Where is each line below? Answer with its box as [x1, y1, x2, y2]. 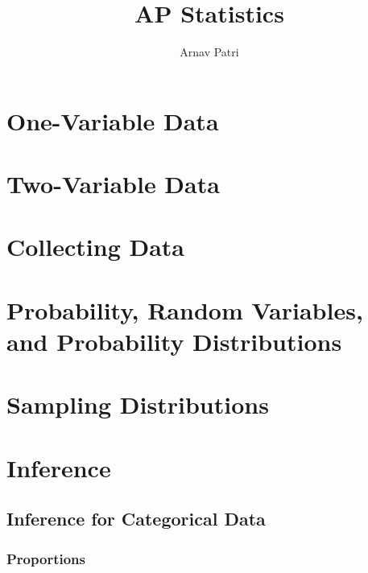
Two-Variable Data [6, 167, 220, 200]
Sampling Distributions [6, 388, 269, 421]
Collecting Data [6, 230, 184, 263]
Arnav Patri [180, 43, 239, 60]
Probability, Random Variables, [6, 293, 363, 326]
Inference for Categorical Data [6, 506, 266, 531]
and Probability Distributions [6, 325, 342, 358]
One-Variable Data [6, 104, 219, 137]
